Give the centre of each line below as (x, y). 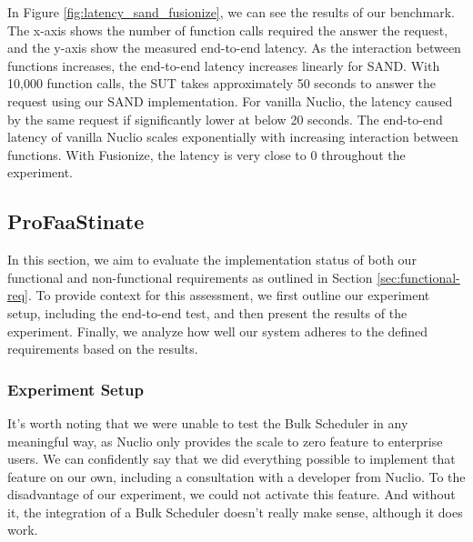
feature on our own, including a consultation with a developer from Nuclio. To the (236, 476)
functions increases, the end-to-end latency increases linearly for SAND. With (224, 65)
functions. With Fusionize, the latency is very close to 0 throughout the (206, 154)
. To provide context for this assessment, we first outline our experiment (229, 295)
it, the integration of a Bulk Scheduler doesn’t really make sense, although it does (235, 512)
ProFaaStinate (76, 221)
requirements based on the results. (103, 349)
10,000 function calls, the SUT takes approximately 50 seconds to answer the (221, 83)
